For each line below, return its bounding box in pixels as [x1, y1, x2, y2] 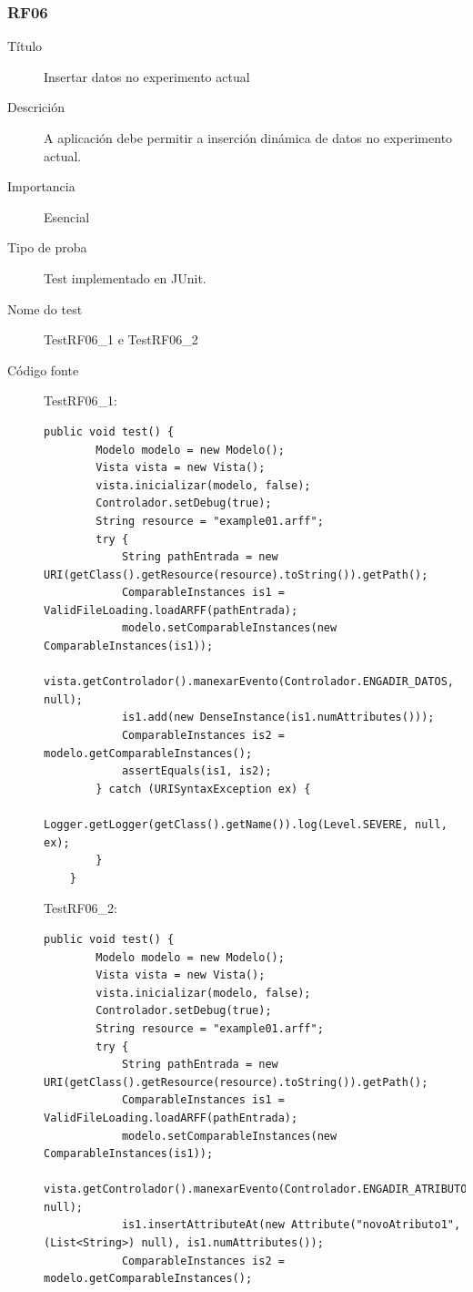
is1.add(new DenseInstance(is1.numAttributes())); [121, 711, 435, 724]
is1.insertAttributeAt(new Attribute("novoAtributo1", [121, 1218, 461, 1232]
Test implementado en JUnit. [44, 268, 206, 287]
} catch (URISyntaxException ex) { [96, 782, 311, 795]
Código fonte [7, 360, 79, 379]
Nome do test [7, 299, 83, 318]
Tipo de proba [7, 238, 87, 257]
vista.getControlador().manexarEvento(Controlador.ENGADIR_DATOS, [44, 675, 455, 689]
